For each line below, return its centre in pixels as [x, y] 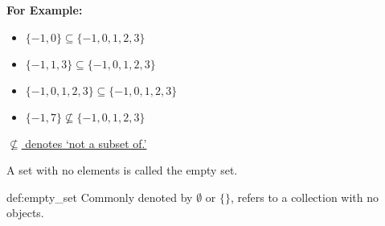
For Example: [45, 10]
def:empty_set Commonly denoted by [100, 197]
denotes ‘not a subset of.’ [86, 143]
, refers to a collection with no [305, 197]
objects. [25, 213]
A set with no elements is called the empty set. [122, 170]
